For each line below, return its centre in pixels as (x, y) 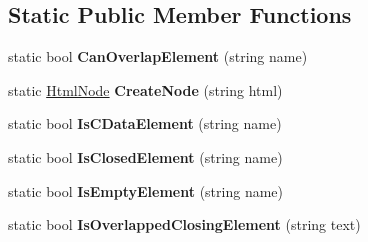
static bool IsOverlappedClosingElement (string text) (184, 224)
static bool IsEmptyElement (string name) (146, 190)
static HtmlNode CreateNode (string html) (145, 89)
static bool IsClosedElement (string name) (145, 156)
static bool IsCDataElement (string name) (145, 123)
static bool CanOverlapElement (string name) (158, 56)
